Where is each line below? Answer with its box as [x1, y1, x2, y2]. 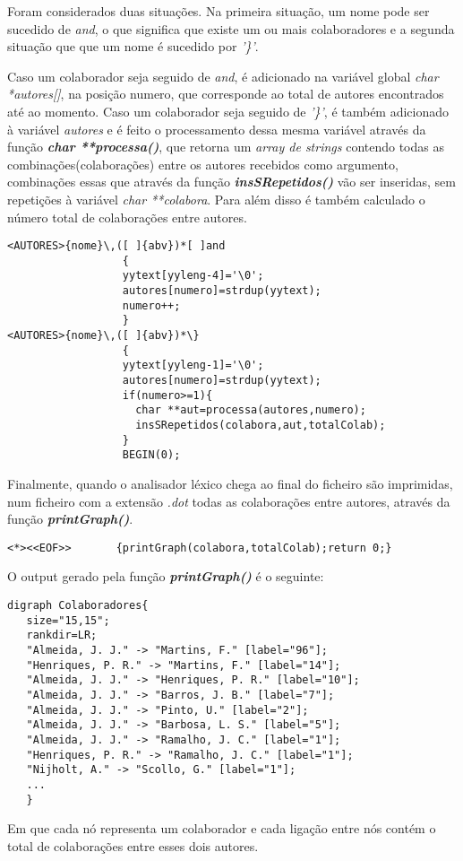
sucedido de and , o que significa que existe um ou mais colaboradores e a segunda [7, 19, 455, 38]
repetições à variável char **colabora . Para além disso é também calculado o [7, 189, 425, 208]
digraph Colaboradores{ [7, 599, 149, 612]
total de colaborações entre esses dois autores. [7, 836, 259, 855]
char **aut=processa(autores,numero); [135, 404, 366, 417]
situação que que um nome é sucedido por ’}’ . [7, 37, 259, 56]
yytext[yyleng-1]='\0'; [122, 359, 264, 372]
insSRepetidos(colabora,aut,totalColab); [135, 419, 386, 431]
